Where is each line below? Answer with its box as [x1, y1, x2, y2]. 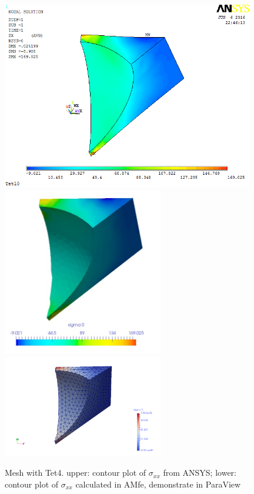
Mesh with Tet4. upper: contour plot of [5, 466, 146, 479]
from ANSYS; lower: [163, 466, 236, 479]
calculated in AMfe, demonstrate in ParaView [75, 478, 241, 490]
